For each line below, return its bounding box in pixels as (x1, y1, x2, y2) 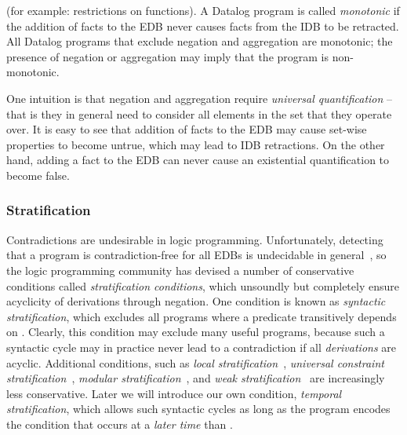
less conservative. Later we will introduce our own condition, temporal (6, 385, 342, 401)
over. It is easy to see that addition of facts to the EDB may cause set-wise (6, 121, 367, 137)
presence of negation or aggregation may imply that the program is (6, 48, 329, 64)
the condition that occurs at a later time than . (6, 415, 233, 432)
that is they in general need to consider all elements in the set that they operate (6, 105, 392, 122)
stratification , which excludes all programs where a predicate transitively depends (6, 308, 397, 324)
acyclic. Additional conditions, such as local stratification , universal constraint (6, 354, 384, 371)
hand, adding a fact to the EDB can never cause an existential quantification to (6, 152, 390, 168)
